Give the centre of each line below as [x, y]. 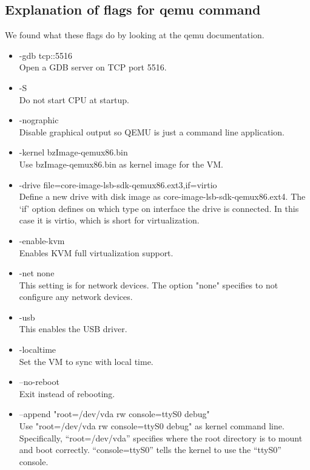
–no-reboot [39, 382]
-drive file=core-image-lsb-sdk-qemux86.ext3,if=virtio [118, 184]
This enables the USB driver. [73, 329]
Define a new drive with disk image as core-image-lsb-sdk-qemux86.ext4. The [162, 196]
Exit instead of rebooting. [67, 393]
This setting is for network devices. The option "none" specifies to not [149, 284]
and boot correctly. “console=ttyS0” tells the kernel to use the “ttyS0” [150, 450]
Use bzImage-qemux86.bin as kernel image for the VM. [121, 164]
